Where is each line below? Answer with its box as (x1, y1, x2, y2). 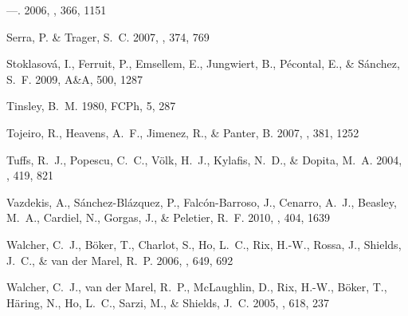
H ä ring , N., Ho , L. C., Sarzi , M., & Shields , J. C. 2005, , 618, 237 (6, 294, 330, 310)
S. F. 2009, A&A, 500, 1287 (6, 70, 143, 87)
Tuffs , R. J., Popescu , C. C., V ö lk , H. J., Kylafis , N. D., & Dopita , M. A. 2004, (6, 151, 402, 168)
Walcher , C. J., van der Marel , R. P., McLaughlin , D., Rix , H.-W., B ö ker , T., (6, 278, 387, 295)
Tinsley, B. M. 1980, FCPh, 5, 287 (6, 97, 176, 114)
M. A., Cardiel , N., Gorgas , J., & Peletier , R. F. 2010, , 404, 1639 (6, 209, 330, 226)
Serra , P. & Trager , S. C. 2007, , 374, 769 (6, 28, 210, 45)
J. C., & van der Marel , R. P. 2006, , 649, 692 (6, 251, 233, 268)
